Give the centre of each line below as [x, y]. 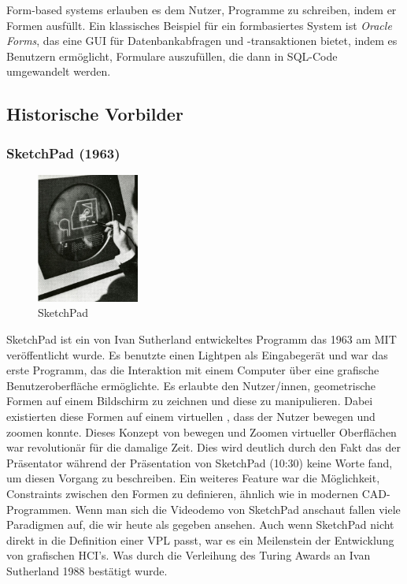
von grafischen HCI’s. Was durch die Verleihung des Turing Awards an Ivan [189, 555]
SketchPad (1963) [63, 153]
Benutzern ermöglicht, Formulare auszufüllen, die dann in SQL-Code [172, 56]
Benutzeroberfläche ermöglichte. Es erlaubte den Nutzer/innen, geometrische [191, 385]
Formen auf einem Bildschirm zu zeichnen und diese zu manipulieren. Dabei [190, 401]
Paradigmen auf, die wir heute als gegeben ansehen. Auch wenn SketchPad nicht [200, 524]
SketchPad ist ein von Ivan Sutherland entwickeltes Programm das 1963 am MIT [202, 338]
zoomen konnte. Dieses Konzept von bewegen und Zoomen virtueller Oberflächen [202, 431]
